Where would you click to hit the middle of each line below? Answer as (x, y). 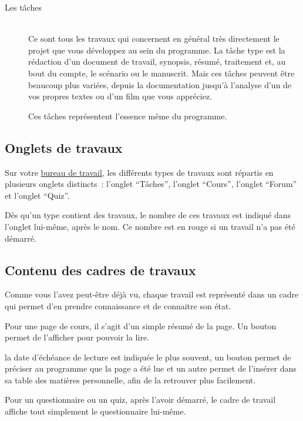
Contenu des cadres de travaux (100, 270)
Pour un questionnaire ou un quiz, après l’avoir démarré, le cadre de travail (140, 400)
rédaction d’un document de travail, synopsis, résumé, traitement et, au (157, 61)
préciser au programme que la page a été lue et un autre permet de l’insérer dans (151, 368)
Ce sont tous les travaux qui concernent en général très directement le (154, 39)
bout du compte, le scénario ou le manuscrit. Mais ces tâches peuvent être (161, 73)
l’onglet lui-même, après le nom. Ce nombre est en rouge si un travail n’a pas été (150, 226)
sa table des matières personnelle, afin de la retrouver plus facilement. (130, 380)
